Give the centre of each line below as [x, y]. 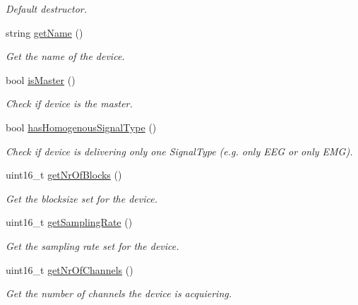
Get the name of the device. [65, 56]
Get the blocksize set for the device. [82, 198]
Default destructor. [47, 8]
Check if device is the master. [69, 103]
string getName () [44, 32]
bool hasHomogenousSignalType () [81, 127]
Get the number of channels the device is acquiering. [119, 293]
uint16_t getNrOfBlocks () [64, 175]
